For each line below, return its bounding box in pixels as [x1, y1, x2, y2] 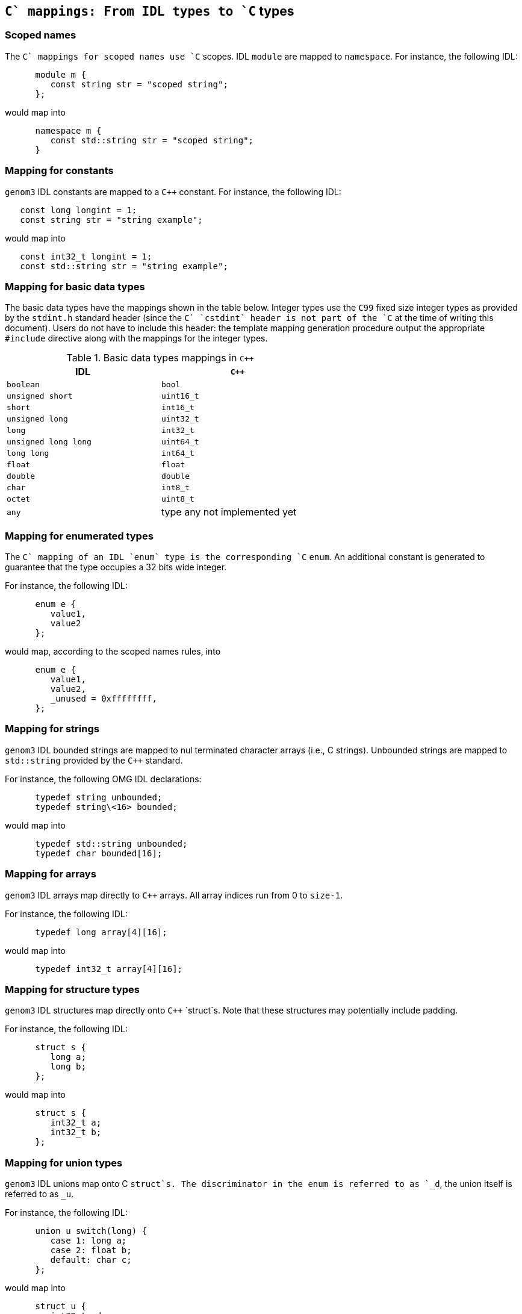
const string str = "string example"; [20, 214, 203, 225]
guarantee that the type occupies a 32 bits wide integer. [5, 562, 227, 573]
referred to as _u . [5, 1189, 74, 1200]
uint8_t [161, 494, 194, 504]
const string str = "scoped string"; [50, 79, 228, 89]
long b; [50, 1062, 86, 1072]
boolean [7, 380, 40, 390]
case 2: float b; [50, 1245, 132, 1256]
